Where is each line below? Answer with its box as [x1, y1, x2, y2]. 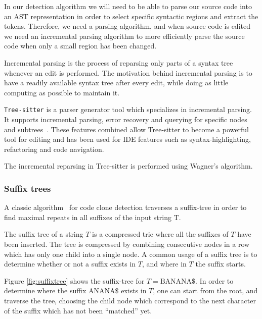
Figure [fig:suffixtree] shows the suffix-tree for [4, 275, 145, 286]
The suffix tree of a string [4, 229, 83, 239]
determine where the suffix [4, 285, 86, 296]
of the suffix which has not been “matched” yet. [4, 305, 152, 315]
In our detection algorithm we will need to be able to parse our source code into [4, 1, 252, 11]
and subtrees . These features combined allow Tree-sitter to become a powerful [4, 124, 249, 134]
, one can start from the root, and [153, 285, 258, 296]
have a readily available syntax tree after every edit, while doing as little [4, 77, 229, 88]
